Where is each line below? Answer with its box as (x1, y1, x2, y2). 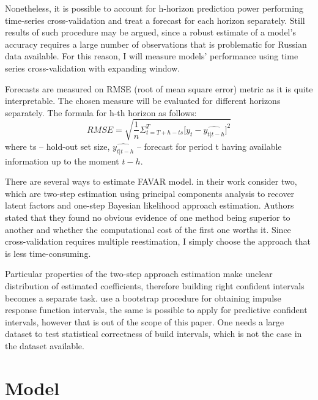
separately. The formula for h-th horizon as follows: (5, 106, 197, 119)
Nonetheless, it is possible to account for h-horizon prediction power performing (5, 2, 303, 14)
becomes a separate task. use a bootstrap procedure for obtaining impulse (5, 291, 281, 304)
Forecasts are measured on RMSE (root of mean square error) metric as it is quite (5, 82, 313, 95)
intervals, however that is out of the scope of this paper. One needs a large (5, 315, 284, 328)
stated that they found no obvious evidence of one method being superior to (5, 211, 290, 224)
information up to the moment (5, 154, 119, 167)
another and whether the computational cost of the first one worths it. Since (5, 223, 291, 235)
